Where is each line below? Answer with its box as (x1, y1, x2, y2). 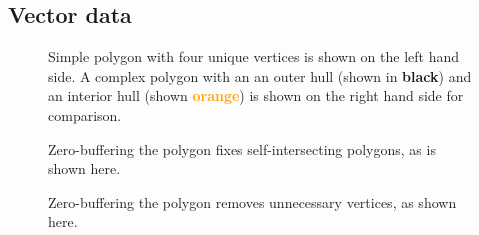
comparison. (48, 104, 122, 125)
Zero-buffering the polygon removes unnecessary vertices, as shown (48, 191, 457, 212)
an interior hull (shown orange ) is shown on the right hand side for (48, 85, 464, 106)
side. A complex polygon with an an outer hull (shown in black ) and (48, 65, 472, 86)
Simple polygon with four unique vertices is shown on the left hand (48, 46, 460, 67)
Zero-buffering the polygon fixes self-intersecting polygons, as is (48, 138, 436, 159)
